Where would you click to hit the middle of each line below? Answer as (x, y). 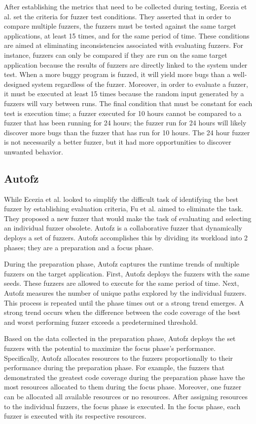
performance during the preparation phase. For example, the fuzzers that (114, 367)
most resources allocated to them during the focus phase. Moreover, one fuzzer (123, 387)
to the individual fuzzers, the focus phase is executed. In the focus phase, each (122, 406)
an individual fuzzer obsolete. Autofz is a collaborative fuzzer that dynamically (123, 228)
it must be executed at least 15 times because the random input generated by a (124, 94)
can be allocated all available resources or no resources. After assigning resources (126, 396)
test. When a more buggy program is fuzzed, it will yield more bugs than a (117, 74)
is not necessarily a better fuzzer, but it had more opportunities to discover (118, 142)
